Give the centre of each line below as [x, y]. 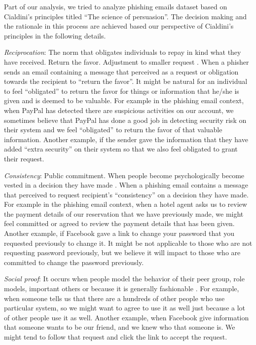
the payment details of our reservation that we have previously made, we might [124, 213]
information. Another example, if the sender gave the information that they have [126, 139]
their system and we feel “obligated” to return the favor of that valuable [113, 130]
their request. [24, 158]
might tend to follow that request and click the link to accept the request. [116, 337]
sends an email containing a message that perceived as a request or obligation [121, 71]
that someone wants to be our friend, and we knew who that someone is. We [120, 327]
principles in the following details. [55, 35]
